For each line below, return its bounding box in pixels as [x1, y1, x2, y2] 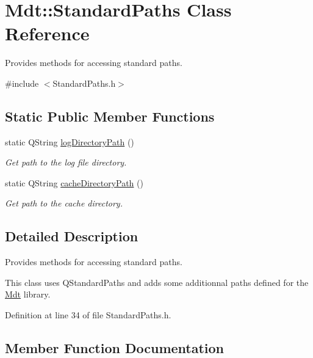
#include [5, 76, 39, 89]
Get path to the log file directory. [5, 156, 127, 169]
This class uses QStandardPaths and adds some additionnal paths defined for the [5, 276, 309, 288]
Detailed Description [5, 227, 139, 246]
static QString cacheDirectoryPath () [5, 176, 143, 189]
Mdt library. [5, 288, 51, 301]
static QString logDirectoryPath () [5, 135, 134, 148]
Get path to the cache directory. [5, 197, 123, 210]
